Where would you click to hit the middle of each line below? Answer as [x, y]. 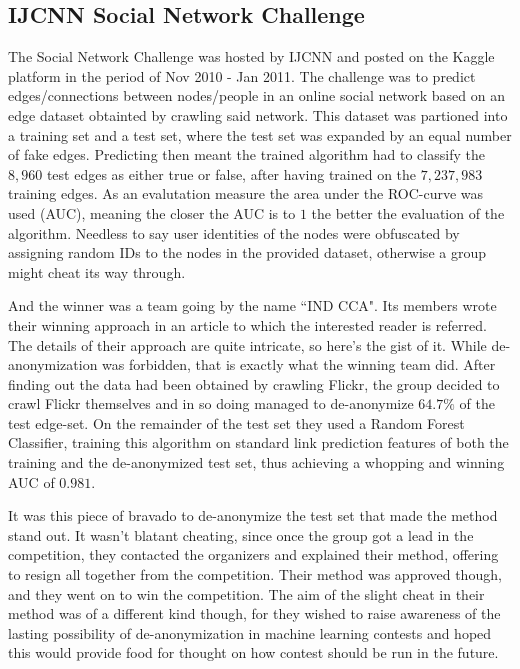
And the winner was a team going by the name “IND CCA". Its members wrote [252, 305]
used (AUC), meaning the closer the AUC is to [152, 212]
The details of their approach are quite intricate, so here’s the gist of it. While [247, 344]
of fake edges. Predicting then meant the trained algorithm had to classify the [246, 154]
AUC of [31, 481]
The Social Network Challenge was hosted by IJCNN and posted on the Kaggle [251, 56]
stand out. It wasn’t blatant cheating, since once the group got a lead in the [241, 534]
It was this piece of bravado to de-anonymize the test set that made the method [253, 515]
